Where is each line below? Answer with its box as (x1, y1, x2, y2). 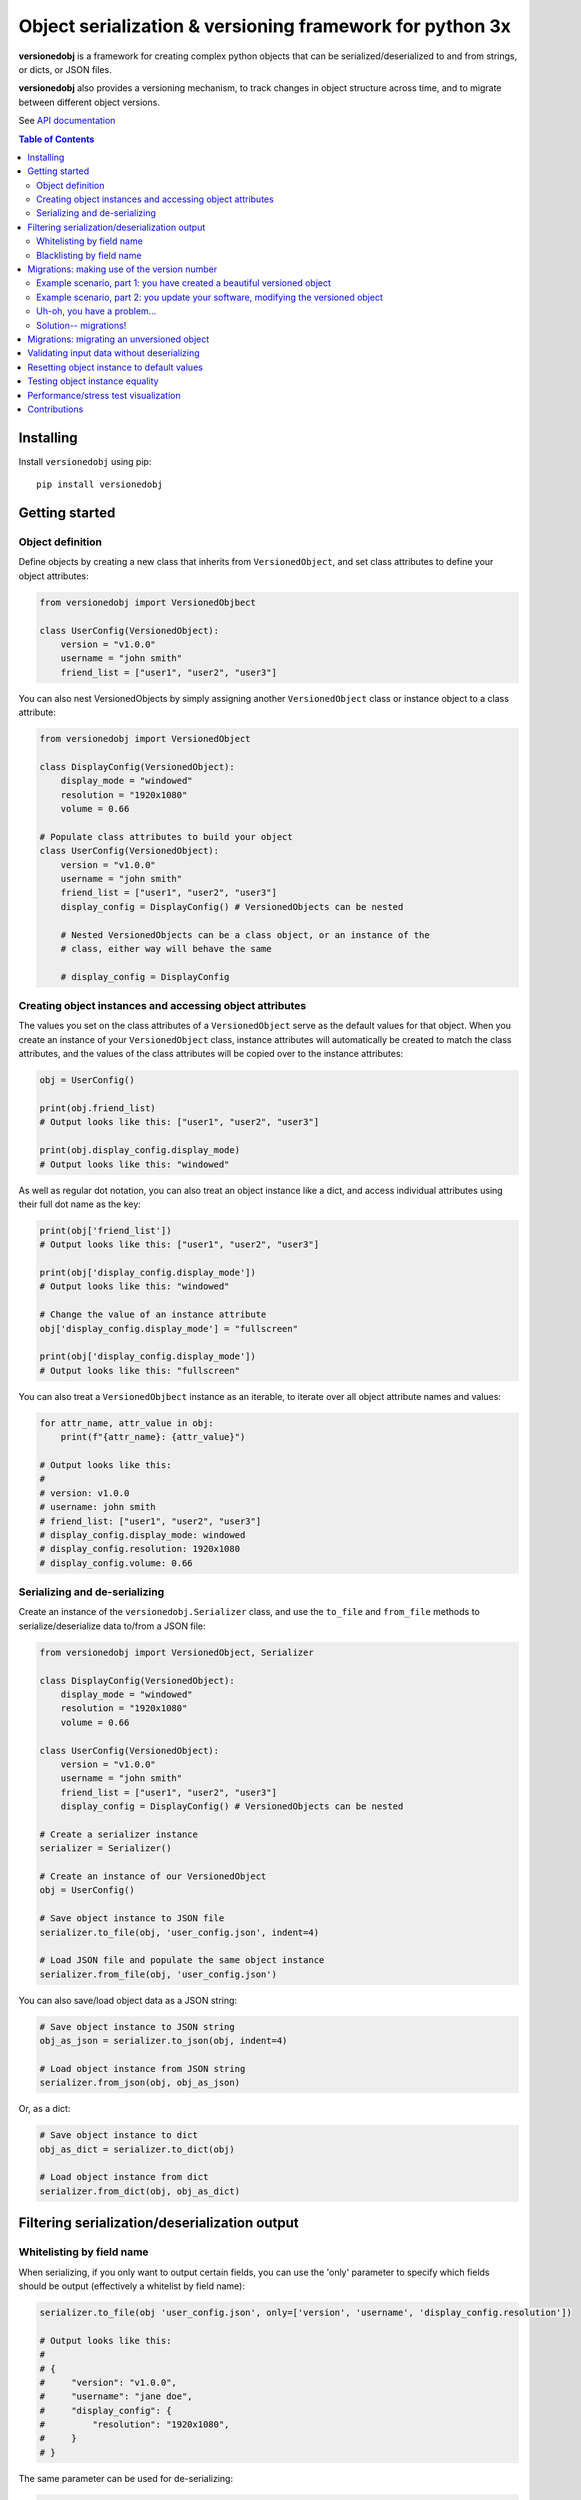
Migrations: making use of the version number (27, 263, 218, 275)
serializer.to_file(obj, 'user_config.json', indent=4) (39, 1926, 320, 1938)
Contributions (27, 403, 84, 415)
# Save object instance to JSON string (39, 2021, 235, 2032)
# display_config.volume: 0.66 (39, 1557, 194, 1569)
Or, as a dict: (18, 2103, 71, 2115)
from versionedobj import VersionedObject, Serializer (39, 1646, 314, 1658)
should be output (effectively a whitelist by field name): (18, 2280, 245, 2292)
